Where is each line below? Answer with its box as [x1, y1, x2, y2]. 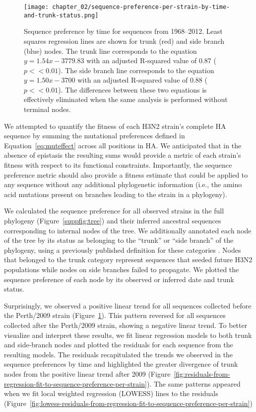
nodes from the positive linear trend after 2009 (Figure [4, 368, 171, 379]
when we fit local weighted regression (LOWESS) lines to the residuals [4, 388, 218, 399]
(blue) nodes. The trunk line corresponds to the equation [24, 45, 197, 56]
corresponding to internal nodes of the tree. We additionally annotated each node [4, 225, 252, 235]
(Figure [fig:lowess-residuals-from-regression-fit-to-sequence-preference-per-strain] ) [4, 398, 253, 408]
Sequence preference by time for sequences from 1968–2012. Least [24, 26, 223, 36]
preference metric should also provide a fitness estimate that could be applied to [4, 169, 248, 180]
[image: [24, 3, 49, 10]
